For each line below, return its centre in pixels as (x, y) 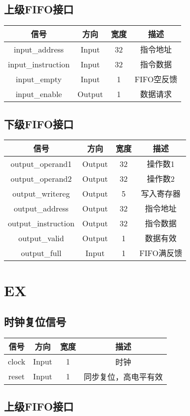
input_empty (39, 79)
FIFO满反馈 (161, 253)
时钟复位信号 (35, 322)
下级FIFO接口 (39, 124)
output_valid (41, 238)
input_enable (39, 94)
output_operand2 (41, 178)
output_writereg (41, 193)
